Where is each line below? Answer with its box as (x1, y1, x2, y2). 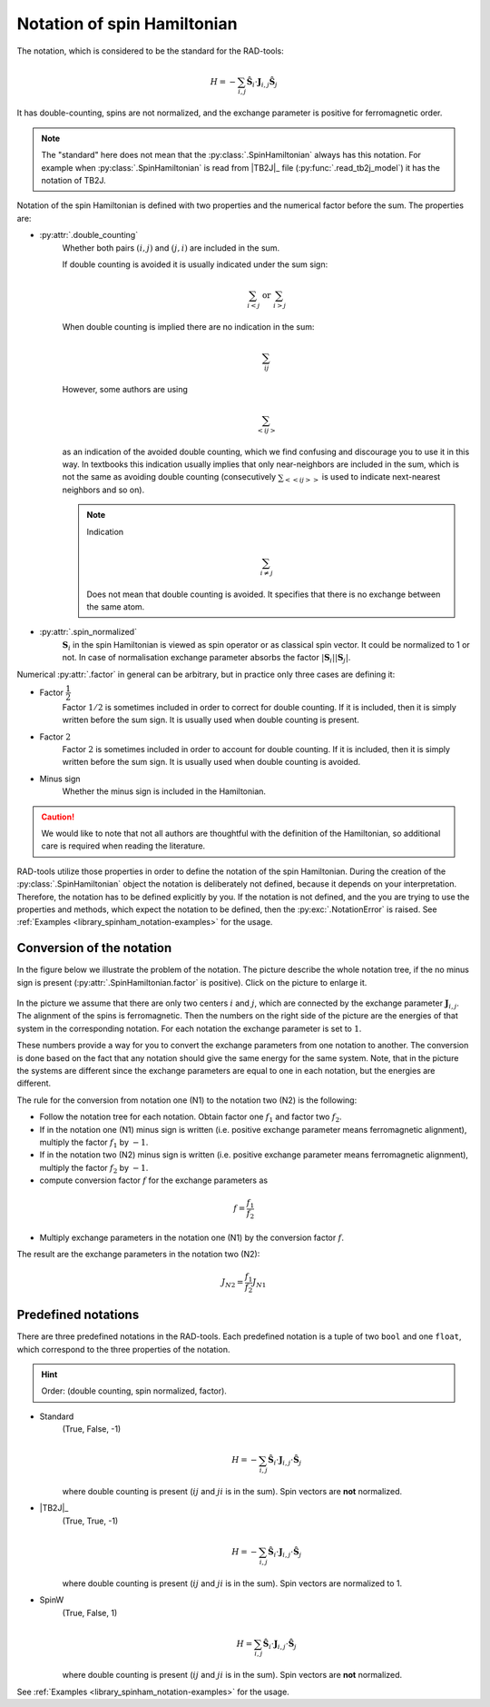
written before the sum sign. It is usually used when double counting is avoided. (62, 757, 361, 768)
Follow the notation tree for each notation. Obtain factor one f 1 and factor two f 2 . (39, 1111, 342, 1124)
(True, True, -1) (62, 1515, 119, 1526)
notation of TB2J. (41, 175, 106, 186)
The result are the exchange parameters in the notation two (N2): (16, 1249, 260, 1259)
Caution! (41, 811, 75, 822)
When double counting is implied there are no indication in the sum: (62, 321, 315, 332)
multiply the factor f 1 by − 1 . (39, 1136, 149, 1149)
